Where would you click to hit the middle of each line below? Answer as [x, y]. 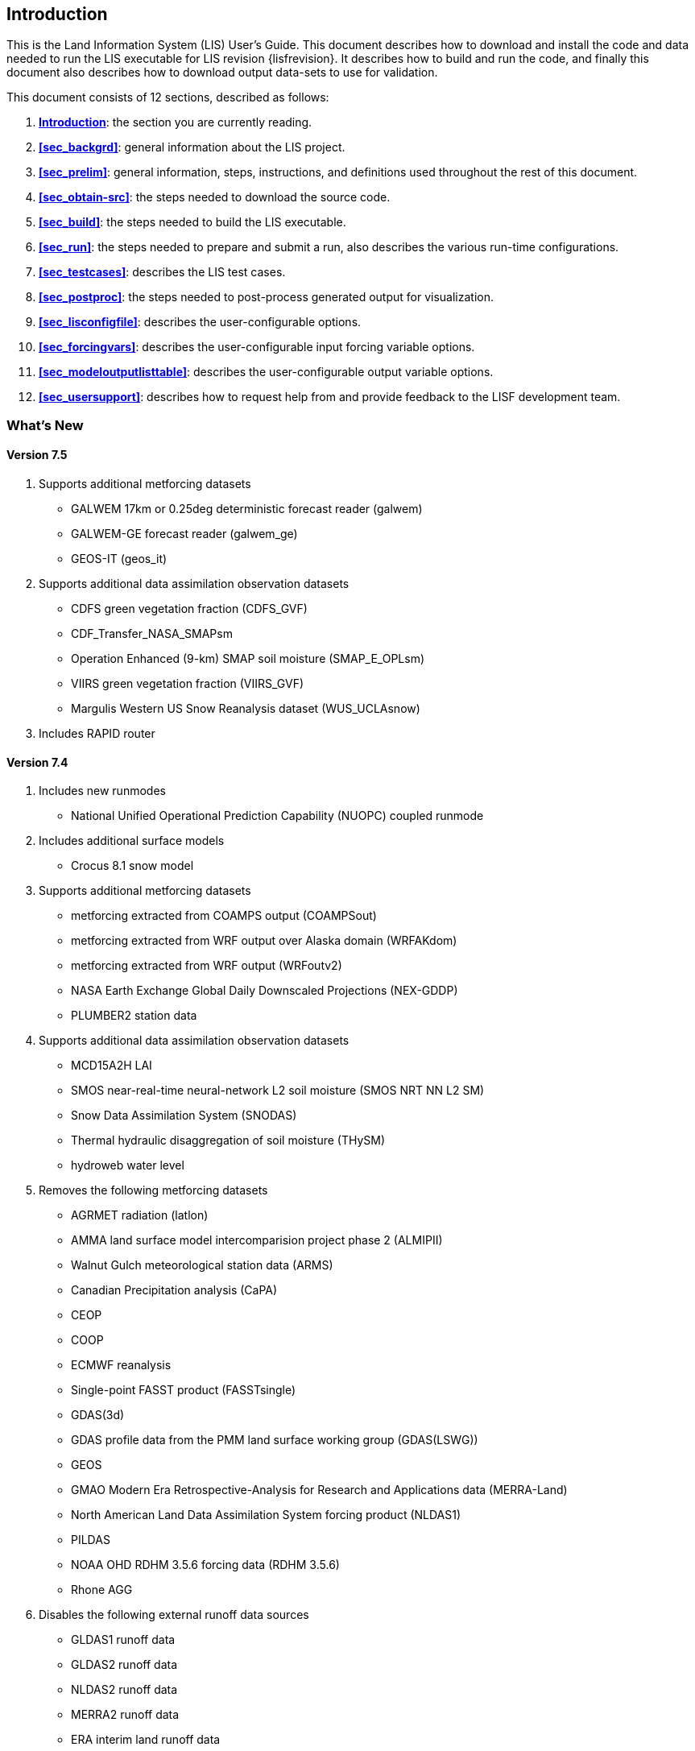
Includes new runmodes [102, 791]
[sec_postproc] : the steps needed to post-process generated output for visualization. [267, 297]
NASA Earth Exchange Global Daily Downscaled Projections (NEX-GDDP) [265, 991]
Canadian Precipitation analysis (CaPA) [174, 1290]
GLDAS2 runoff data [124, 1665]
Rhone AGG [102, 1590]
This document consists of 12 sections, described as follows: [168, 97]
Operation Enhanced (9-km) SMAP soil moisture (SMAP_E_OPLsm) [248, 659]
